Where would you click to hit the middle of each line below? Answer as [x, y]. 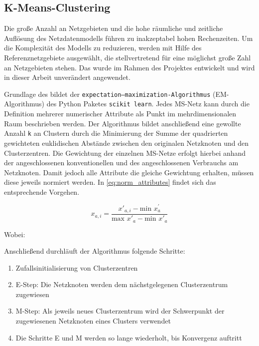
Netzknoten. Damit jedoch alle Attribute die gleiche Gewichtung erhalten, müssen [129, 172]
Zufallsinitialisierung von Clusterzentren [77, 267]
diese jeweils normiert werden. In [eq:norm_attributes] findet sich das [110, 182]
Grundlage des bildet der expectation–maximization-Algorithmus [107, 94]
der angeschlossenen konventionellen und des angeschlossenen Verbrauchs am [121, 163]
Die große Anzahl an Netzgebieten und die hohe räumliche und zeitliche [114, 28]
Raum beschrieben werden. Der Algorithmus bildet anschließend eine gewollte [123, 123]
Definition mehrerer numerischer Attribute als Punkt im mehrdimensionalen [120, 114]
